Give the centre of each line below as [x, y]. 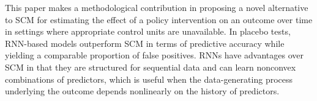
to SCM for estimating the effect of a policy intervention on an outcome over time [159, 19]
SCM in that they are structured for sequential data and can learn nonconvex [151, 67]
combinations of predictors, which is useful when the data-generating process [149, 79]
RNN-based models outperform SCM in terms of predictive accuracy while [145, 43]
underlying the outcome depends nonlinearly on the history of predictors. [142, 91]
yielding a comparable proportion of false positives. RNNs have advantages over [155, 55]
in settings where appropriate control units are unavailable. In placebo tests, [148, 31]
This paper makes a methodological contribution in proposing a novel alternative [157, 7]
